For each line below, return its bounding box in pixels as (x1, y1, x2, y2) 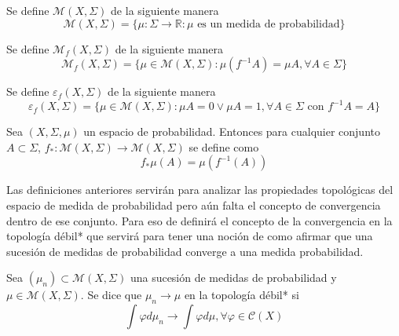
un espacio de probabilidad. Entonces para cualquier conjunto (83, 123, 380, 140)
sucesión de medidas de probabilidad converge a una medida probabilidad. (6, 243, 364, 259)
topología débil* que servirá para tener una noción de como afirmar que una (6, 228, 373, 244)
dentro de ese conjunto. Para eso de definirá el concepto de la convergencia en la (6, 212, 393, 228)
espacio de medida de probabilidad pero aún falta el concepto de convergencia (6, 197, 381, 214)
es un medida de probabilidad (197, 18, 340, 30)
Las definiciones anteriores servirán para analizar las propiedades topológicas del (6, 181, 394, 198)
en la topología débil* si (184, 287, 299, 303)
